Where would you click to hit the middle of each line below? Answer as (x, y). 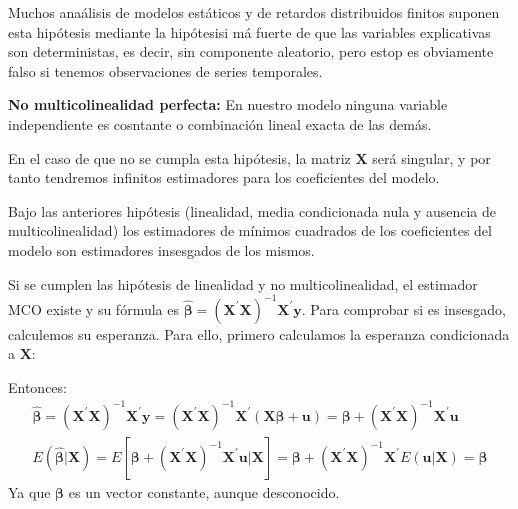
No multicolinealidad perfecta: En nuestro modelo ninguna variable (228, 104)
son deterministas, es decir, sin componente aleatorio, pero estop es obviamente (251, 51)
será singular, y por (431, 157)
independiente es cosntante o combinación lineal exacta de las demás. (220, 123)
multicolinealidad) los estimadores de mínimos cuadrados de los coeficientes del (250, 230)
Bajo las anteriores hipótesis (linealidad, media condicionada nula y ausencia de (252, 210)
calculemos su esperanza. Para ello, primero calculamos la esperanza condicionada (259, 333)
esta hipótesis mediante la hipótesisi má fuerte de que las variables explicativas (249, 31)
